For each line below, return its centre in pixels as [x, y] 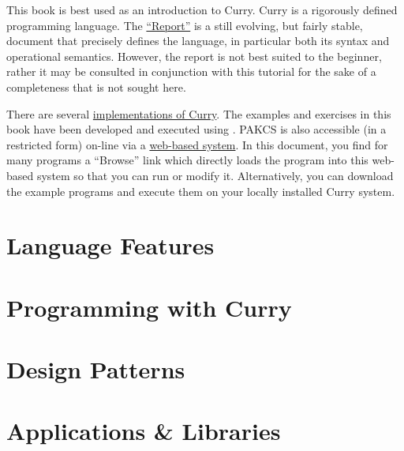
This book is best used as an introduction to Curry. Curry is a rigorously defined [202, 9]
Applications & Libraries [144, 431]
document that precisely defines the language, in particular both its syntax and [198, 41]
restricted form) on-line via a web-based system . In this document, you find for [197, 144]
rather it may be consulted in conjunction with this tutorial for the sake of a [191, 71]
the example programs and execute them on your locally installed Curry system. [201, 191]
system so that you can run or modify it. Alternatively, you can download [215, 175]
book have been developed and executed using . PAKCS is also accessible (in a [196, 129]
